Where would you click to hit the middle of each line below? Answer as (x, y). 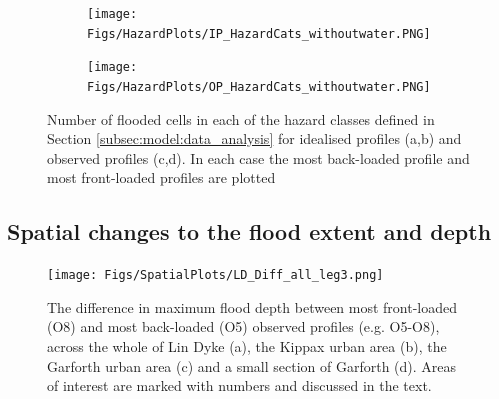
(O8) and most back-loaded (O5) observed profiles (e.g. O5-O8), (243, 326)
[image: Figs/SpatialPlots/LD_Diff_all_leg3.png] (215, 275)
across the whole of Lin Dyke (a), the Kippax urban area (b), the (247, 346)
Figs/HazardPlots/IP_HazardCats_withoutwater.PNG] (259, 33)
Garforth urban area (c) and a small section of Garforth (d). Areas (252, 365)
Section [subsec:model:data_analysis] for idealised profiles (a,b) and (254, 138)
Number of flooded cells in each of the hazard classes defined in (241, 118)
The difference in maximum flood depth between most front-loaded (252, 306)
